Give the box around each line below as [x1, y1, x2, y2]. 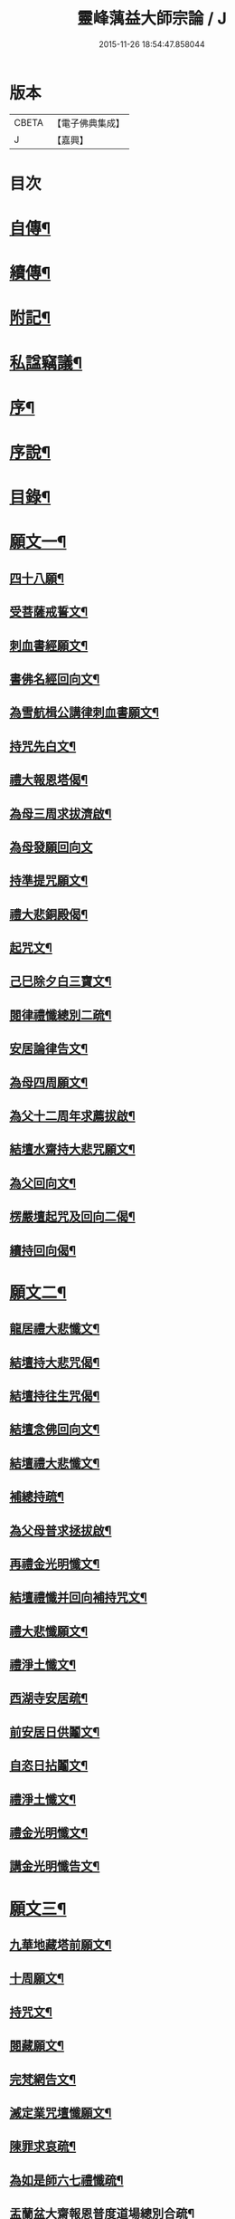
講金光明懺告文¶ [9, 1859, 100, 1874]
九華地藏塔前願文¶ [9, 1937, 112, 1952]
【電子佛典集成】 [52, 117, 125, 129]
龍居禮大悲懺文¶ [9, 1321, 100, 1336]
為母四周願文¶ [9, 1075, 89, 1090]
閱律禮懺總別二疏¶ [9, 1007, 112, 1023]
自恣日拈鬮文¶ [9, 1758, 89, 1774]
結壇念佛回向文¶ [9, 1422, 100, 1438]
